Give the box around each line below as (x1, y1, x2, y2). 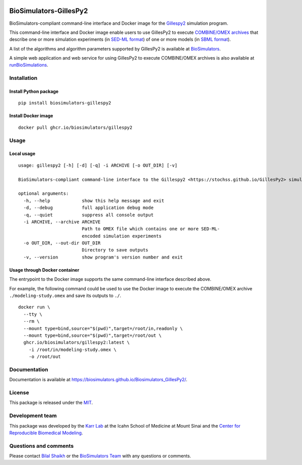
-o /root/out (28, 354, 61, 359)
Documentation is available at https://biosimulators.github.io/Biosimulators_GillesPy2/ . (9, 377, 188, 383)
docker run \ (18, 304, 50, 310)
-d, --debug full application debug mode (23, 205, 154, 211)
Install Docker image (9, 113, 53, 119)
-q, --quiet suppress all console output (23, 212, 154, 218)
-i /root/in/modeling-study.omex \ (28, 346, 117, 352)
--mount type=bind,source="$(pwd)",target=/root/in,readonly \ (23, 326, 183, 331)
